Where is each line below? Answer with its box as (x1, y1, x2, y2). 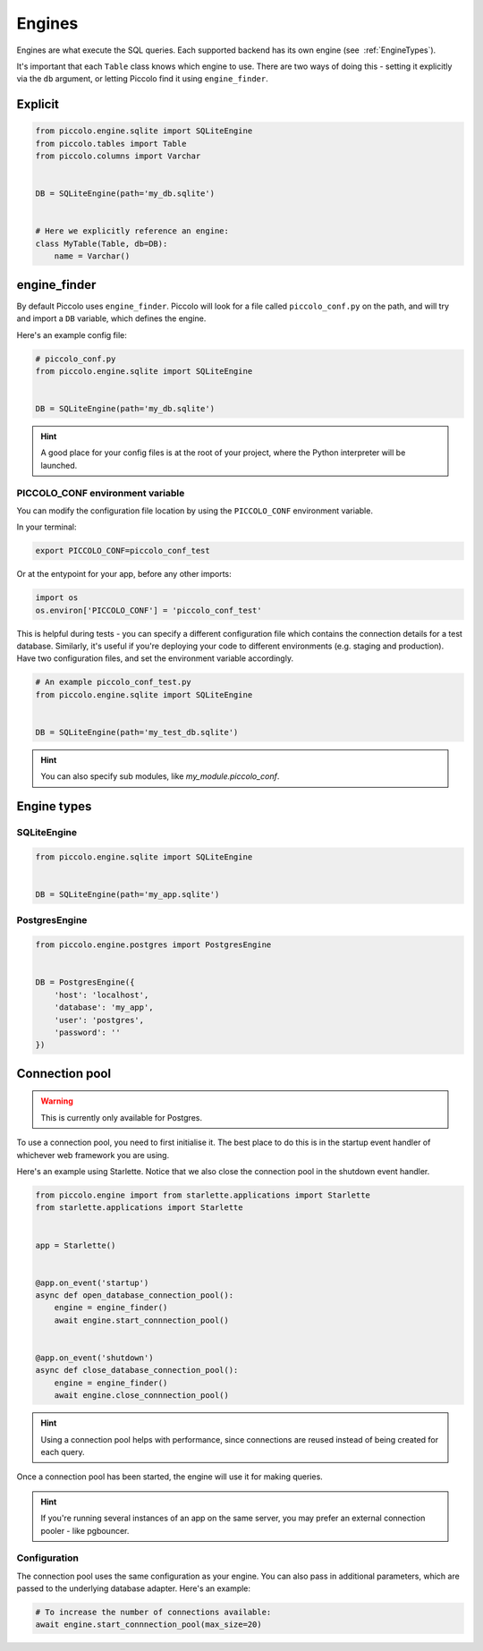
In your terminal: (16, 521, 77, 532)
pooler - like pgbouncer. (40, 1525, 130, 1536)
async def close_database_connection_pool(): (35, 1365, 239, 1376)
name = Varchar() (54, 251, 131, 261)
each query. (40, 1446, 85, 1457)
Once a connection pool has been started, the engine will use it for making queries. (16, 1471, 324, 1482)
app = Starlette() (35, 1240, 116, 1250)
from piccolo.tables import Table (35, 139, 187, 148)
